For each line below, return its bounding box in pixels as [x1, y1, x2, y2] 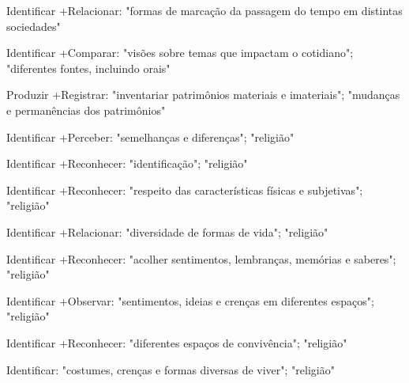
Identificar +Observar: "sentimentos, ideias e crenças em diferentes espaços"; [6, 292, 374, 309]
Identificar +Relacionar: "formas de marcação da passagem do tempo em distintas [6, 2, 403, 18]
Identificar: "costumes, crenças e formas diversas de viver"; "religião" [6, 361, 335, 377]
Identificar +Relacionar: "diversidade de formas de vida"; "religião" [6, 223, 328, 240]
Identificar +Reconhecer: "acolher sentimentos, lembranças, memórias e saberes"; [6, 250, 396, 267]
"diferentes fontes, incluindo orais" [6, 59, 171, 76]
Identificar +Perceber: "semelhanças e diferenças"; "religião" [6, 128, 295, 145]
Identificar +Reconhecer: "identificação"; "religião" [6, 155, 248, 172]
